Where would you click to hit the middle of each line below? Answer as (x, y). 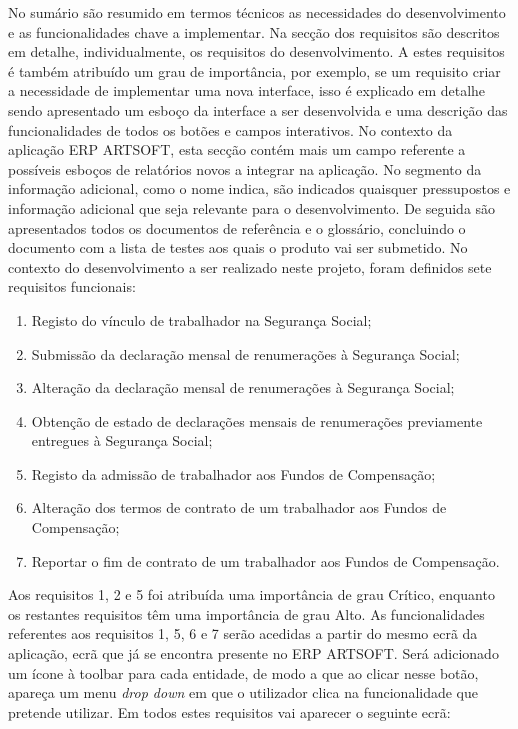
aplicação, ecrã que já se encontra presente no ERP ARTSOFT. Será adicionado (253, 653)
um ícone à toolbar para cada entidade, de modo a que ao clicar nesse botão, (243, 672)
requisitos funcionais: (72, 286)
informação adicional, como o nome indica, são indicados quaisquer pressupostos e (259, 188)
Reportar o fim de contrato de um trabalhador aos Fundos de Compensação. (265, 560)
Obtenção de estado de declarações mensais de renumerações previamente (257, 420)
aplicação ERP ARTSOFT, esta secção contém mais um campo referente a (237, 149)
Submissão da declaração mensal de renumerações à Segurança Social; (245, 353)
